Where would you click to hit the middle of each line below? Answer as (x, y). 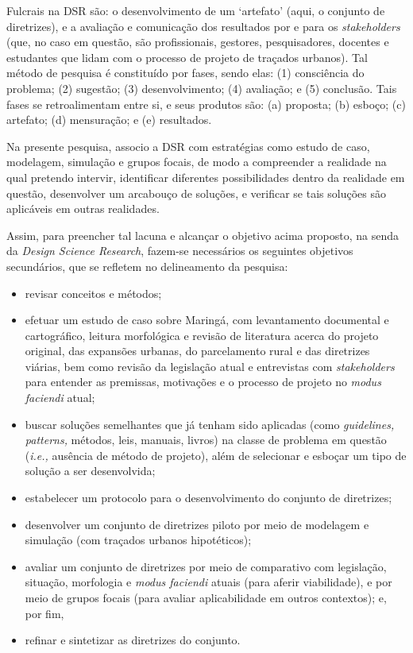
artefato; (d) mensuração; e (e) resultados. (109, 120)
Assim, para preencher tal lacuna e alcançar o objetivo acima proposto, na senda (203, 235)
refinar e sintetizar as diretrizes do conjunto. (133, 640)
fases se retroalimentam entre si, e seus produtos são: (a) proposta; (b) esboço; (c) (206, 104)
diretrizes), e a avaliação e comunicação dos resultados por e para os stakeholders (203, 26)
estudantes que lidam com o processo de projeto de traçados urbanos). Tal (187, 57)
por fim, (44, 613)
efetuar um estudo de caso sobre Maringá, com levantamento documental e (207, 320)
